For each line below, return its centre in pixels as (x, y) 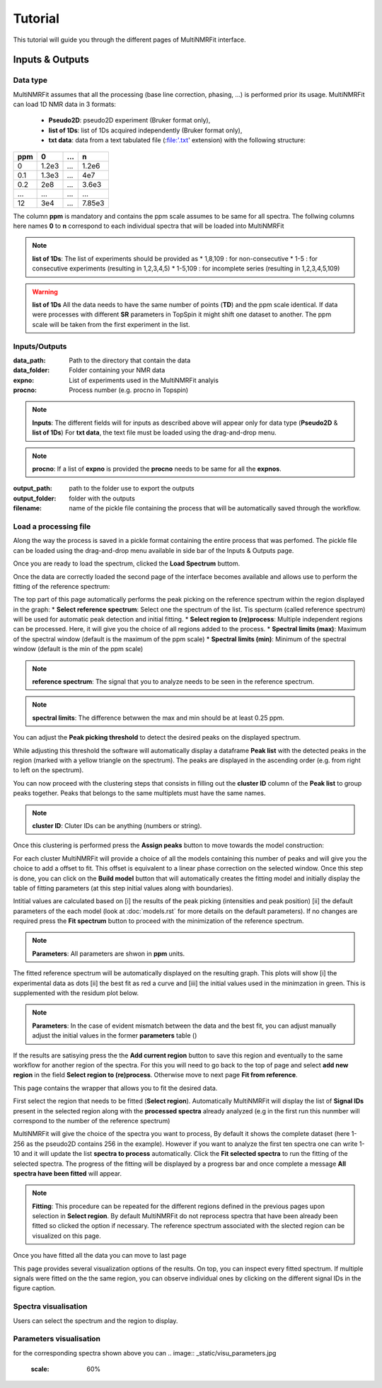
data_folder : (31, 370)
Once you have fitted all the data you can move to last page (100, 1256)
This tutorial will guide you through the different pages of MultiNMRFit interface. (130, 40)
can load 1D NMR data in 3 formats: (65, 104)
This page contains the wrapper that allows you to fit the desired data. (115, 1088)
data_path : (29, 360)
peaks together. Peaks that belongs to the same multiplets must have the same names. (139, 793)
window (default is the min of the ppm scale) (78, 649)
